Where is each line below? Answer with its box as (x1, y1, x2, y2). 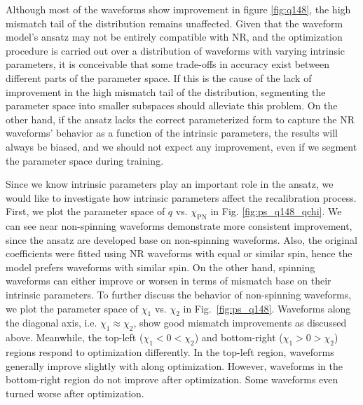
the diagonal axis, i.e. (6, 315, 97, 330)
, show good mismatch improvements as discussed (133, 315, 347, 330)
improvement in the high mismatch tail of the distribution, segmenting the (6, 84, 326, 99)
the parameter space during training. (6, 153, 164, 167)
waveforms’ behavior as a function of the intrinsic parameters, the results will (6, 125, 338, 140)
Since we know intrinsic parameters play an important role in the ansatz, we (6, 177, 334, 191)
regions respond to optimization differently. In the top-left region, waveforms (6, 345, 334, 359)
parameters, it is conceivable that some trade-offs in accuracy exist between (6, 57, 330, 71)
